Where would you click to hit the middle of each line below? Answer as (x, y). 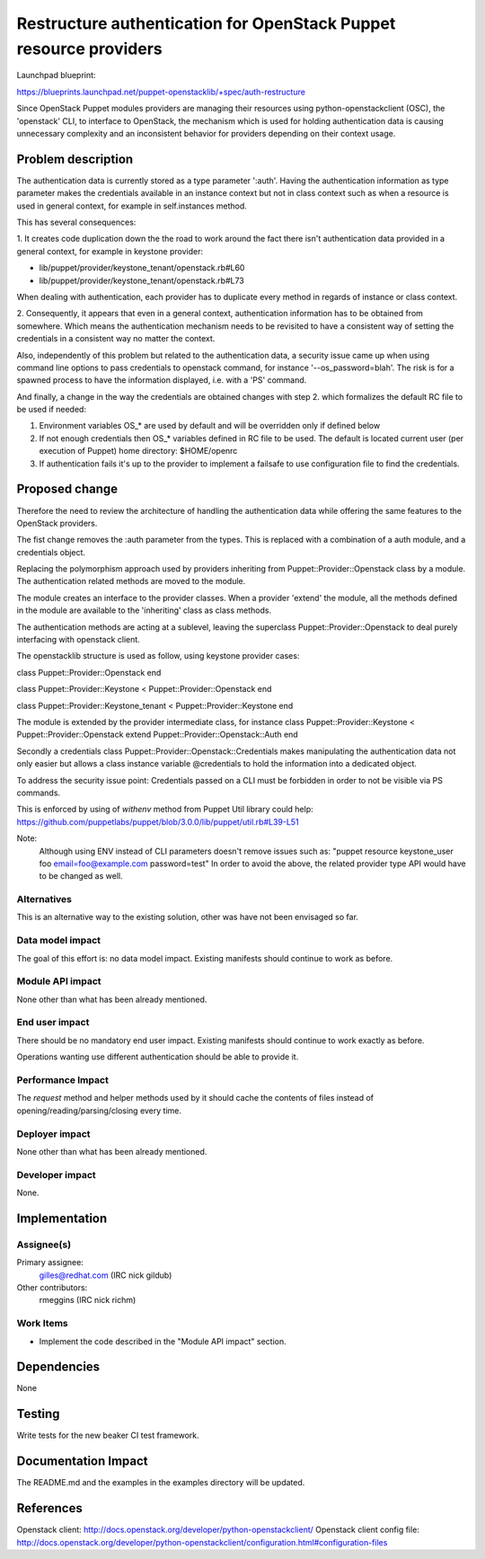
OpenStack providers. (57, 523)
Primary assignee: (50, 1262)
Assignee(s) (44, 1245)
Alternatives (44, 899)
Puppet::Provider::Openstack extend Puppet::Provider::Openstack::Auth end (157, 735)
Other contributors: (52, 1288)
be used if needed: (52, 410)
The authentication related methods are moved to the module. (131, 581)
